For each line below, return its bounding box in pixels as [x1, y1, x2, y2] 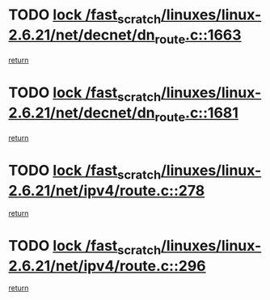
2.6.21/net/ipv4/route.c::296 [8, 256, 206, 275]
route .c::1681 [154, 104, 238, 125]
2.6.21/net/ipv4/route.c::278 [8, 182, 205, 200]
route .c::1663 [154, 26, 242, 47]
